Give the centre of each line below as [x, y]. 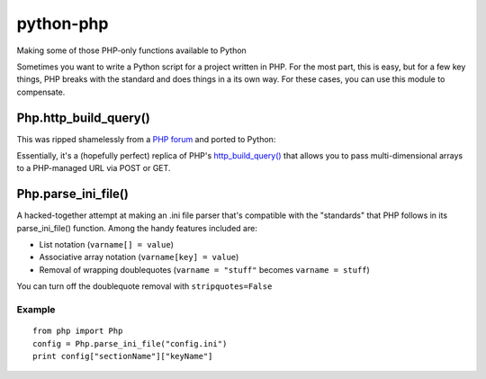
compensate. [41, 92]
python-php [63, 23]
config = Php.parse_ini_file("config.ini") [130, 343]
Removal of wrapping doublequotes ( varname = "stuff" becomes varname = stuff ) [205, 269]
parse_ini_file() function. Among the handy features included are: [137, 228]
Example [36, 310]
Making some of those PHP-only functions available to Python [131, 50]
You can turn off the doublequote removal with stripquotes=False [144, 286]
